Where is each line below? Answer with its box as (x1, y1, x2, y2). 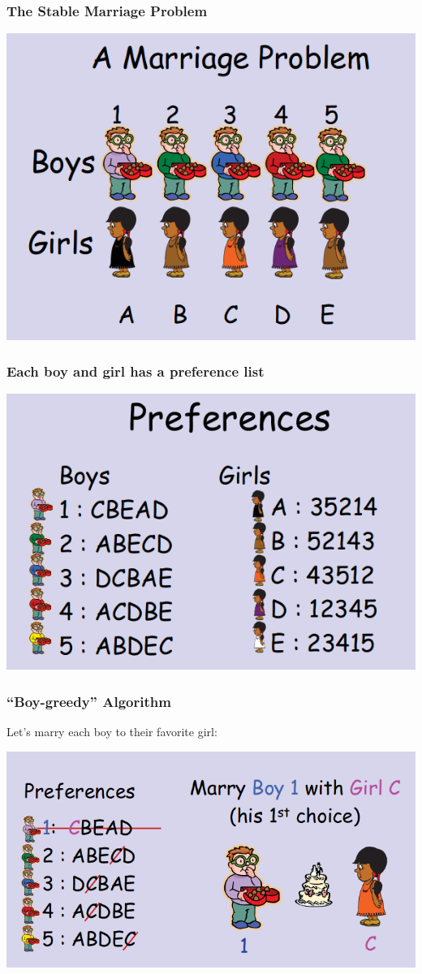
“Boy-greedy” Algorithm (6, 691, 171, 711)
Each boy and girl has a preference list (6, 361, 265, 381)
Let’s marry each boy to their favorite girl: (6, 722, 217, 739)
